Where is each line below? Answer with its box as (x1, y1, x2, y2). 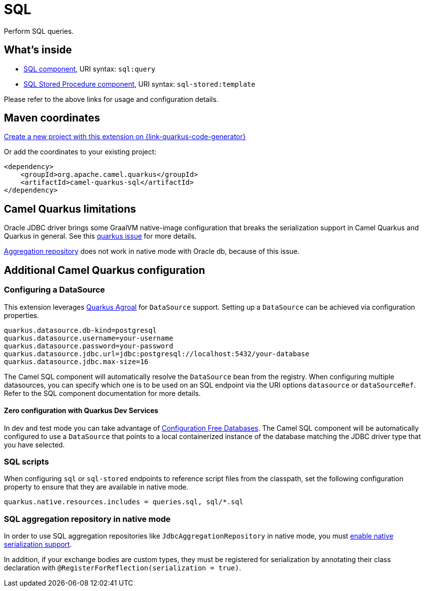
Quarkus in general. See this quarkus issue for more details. (4, 232, 197, 241)
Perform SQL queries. (4, 26, 74, 35)
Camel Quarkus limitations (4, 202, 136, 215)
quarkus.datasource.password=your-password (4, 342, 173, 350)
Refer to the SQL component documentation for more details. (4, 389, 201, 397)
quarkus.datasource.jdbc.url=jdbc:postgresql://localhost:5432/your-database (4, 349, 309, 358)
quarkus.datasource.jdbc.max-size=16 (4, 357, 149, 366)
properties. (4, 311, 39, 320)
